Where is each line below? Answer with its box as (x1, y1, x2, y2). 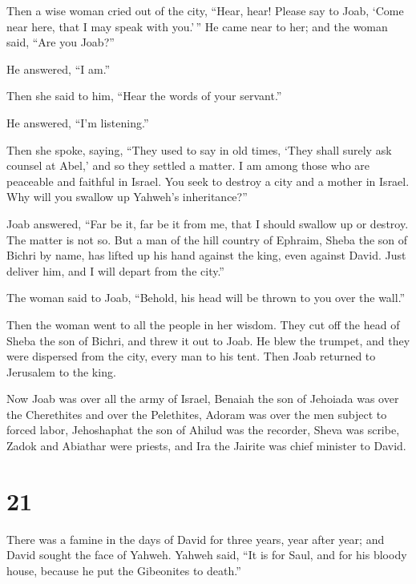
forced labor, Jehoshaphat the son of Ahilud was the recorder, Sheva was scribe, (6, 421, 400, 438)
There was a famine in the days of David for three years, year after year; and (6, 530, 385, 547)
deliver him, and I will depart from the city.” (6, 262, 224, 279)
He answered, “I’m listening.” (6, 114, 149, 131)
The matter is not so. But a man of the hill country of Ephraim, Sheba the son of (6, 231, 408, 248)
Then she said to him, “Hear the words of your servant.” (6, 87, 282, 104)
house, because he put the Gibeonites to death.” (6, 562, 241, 578)
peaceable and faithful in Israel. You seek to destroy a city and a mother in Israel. (6, 172, 410, 189)
